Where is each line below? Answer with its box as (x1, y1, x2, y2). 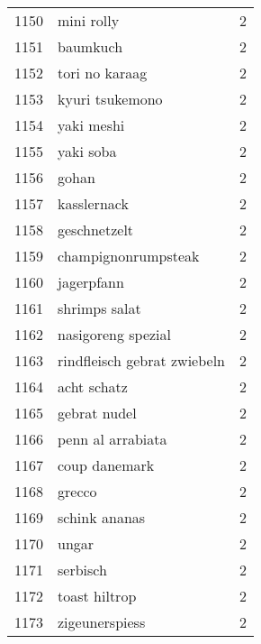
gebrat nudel (58, 402, 137, 423)
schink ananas (58, 507, 146, 528)
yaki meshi (58, 115, 125, 135)
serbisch (58, 559, 107, 580)
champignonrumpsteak (58, 245, 200, 266)
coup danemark (58, 455, 155, 475)
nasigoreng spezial (58, 324, 172, 345)
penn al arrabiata (58, 428, 167, 449)
